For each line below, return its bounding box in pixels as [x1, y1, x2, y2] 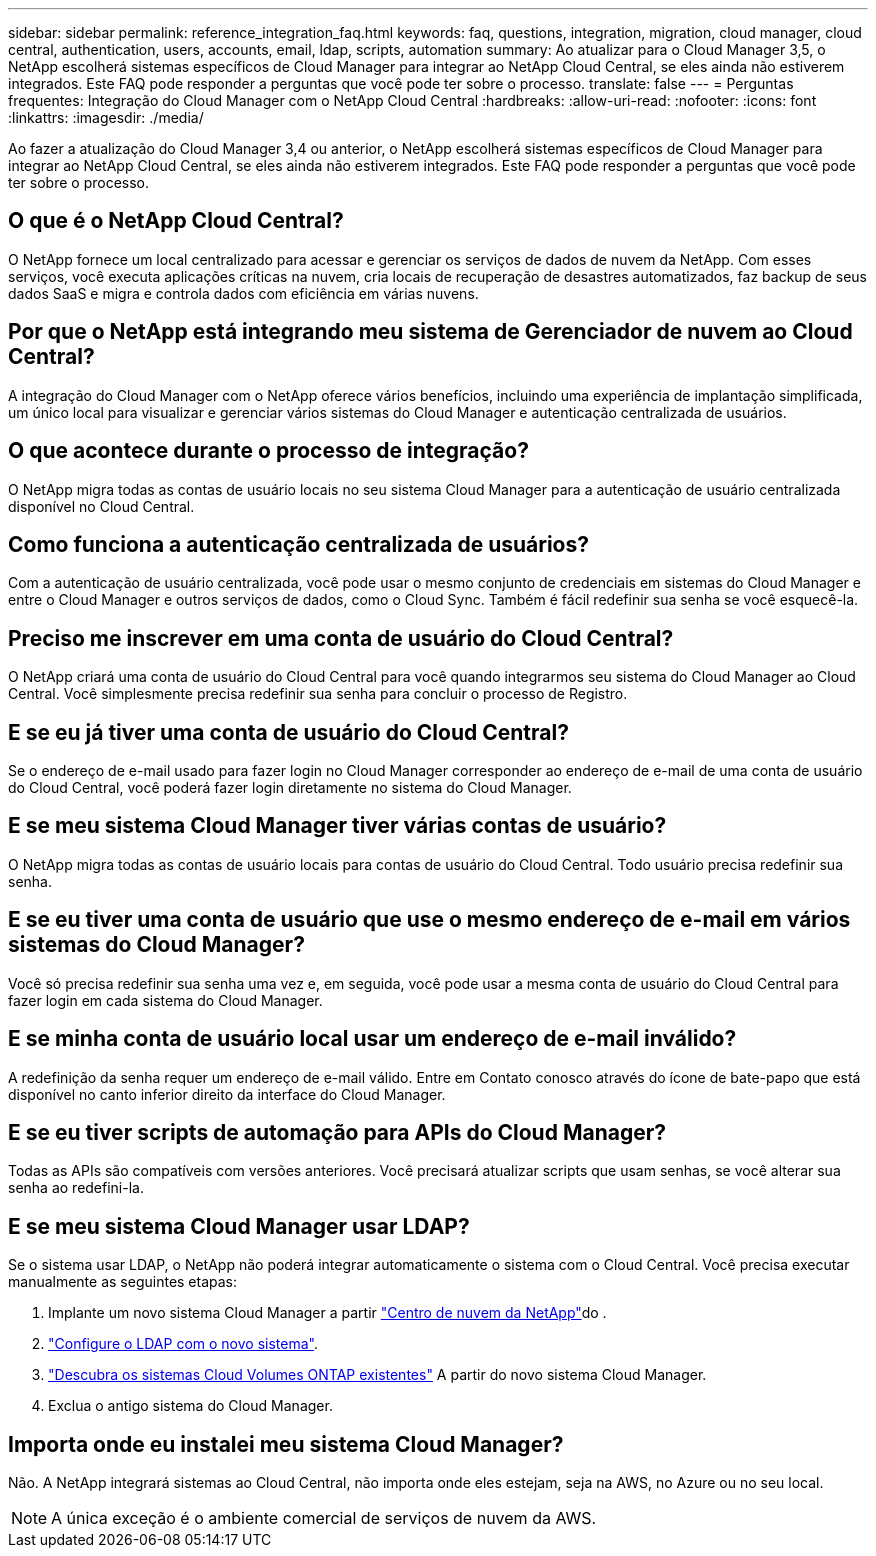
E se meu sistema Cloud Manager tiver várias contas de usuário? [8, 813, 667, 839]
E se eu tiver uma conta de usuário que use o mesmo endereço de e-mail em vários [8, 907, 851, 933]
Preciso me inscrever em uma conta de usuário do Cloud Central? [8, 625, 674, 651]
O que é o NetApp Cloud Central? [8, 208, 344, 234]
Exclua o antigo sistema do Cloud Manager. [48, 1397, 333, 1415]
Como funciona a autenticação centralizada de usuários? [8, 531, 589, 557]
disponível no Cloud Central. [8, 497, 195, 515]
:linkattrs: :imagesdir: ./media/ [8, 109, 204, 126]
